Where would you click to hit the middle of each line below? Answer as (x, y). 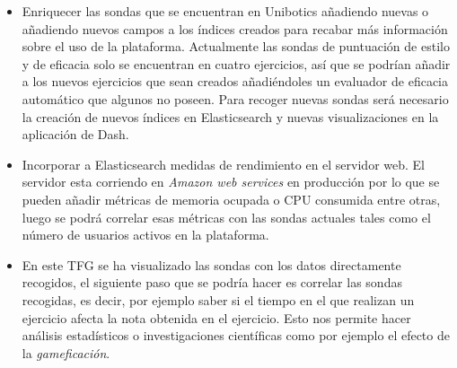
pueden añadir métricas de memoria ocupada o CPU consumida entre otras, (231, 199)
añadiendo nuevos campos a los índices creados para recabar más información (235, 28)
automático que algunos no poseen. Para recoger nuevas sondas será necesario (235, 98)
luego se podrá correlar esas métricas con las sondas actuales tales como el (226, 217)
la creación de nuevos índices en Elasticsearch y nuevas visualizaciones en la (230, 116)
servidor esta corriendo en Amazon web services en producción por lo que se (231, 182)
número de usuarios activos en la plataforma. (145, 235)
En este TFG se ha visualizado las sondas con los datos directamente (211, 264)
